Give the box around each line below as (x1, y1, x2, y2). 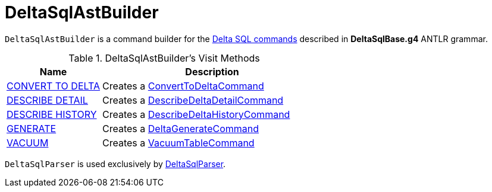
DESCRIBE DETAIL (7, 94, 88, 106)
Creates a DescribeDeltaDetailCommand (102, 94, 284, 106)
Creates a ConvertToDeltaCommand (102, 79, 264, 92)
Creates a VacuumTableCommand (102, 136, 255, 149)
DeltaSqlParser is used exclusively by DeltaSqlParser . (5, 158, 226, 169)
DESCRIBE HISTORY (7, 108, 97, 120)
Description (185, 65, 239, 78)
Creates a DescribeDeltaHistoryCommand (102, 108, 290, 120)
